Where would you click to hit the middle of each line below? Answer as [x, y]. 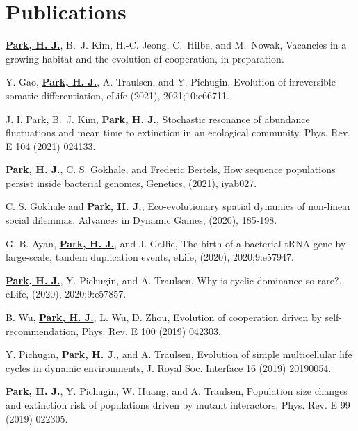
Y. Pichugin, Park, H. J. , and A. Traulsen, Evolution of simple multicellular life [179, 354]
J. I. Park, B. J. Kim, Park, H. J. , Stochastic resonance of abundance [158, 119]
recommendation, [42, 331]
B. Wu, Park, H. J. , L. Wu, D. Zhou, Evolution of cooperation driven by [164, 317]
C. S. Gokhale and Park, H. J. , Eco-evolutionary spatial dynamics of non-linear [178, 206]
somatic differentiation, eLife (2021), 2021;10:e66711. [117, 95]
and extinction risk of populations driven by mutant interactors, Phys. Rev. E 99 [178, 405]
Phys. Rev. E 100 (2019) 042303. [151, 331]
